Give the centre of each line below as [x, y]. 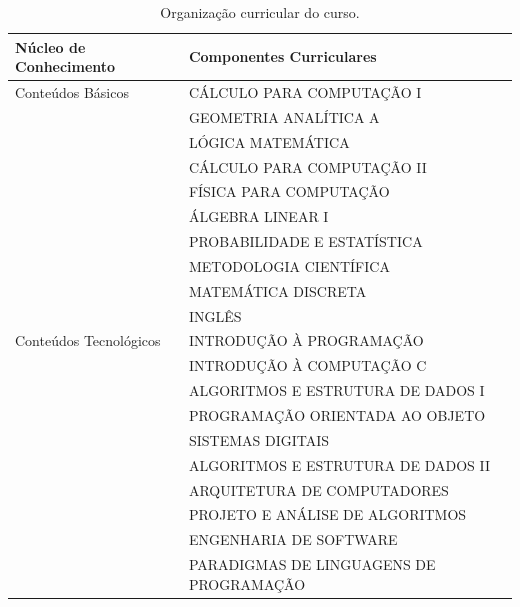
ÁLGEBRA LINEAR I [258, 216]
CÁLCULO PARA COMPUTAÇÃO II [307, 166]
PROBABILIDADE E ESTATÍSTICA [305, 241]
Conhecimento [65, 66]
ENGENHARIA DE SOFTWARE [293, 539]
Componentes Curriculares [282, 56]
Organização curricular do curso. [260, 12]
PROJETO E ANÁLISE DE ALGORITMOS [327, 514]
